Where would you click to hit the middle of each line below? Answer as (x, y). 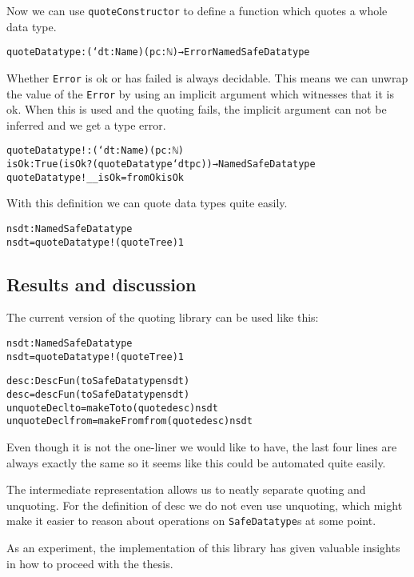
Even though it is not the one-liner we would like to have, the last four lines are (202, 447)
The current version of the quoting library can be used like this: (163, 317)
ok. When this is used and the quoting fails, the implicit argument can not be (197, 109)
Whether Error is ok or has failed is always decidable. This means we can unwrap (207, 77)
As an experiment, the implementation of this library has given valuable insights (203, 548)
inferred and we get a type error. (86, 124)
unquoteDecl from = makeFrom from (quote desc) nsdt (129, 421)
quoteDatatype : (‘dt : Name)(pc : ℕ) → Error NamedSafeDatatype (158, 52)
